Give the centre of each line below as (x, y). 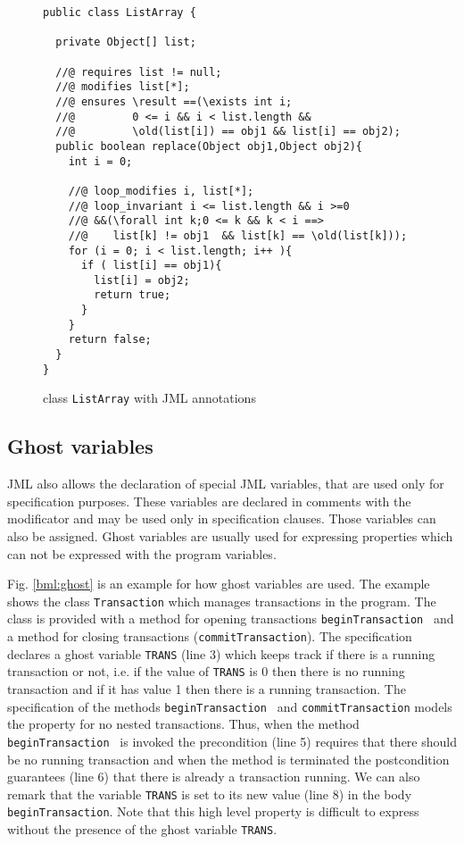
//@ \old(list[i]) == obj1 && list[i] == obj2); (228, 132)
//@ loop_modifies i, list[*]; (161, 191)
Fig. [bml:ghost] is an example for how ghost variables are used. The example (219, 584)
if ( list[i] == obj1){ (151, 266)
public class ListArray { (120, 13)
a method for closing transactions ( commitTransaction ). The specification (210, 636)
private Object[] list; (126, 42)
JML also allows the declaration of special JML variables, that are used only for (226, 484)
